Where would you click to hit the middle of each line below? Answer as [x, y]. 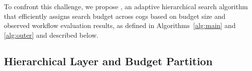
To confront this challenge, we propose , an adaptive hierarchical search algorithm [126, 6]
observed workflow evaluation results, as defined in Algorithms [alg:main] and [120, 25]
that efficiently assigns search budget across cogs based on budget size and [115, 16]
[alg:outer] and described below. [51, 35]
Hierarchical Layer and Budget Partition [108, 61]
